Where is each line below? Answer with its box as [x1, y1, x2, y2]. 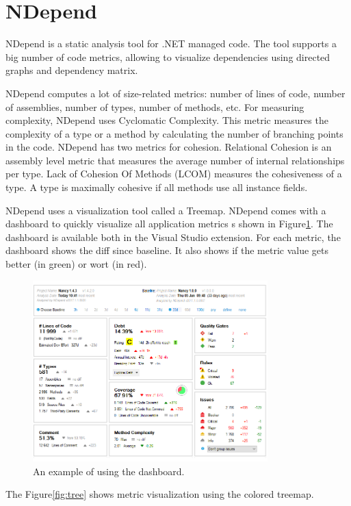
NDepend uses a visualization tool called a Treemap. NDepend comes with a [5, 203, 326, 217]
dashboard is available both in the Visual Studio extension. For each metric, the [5, 229, 341, 244]
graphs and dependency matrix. [5, 63, 138, 77]
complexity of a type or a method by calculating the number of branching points [5, 126, 343, 140]
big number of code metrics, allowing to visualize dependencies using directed [5, 49, 330, 64]
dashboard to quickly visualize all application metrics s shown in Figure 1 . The [5, 216, 333, 231]
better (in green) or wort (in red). [5, 257, 147, 271]
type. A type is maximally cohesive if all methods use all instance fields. [5, 180, 308, 194]
